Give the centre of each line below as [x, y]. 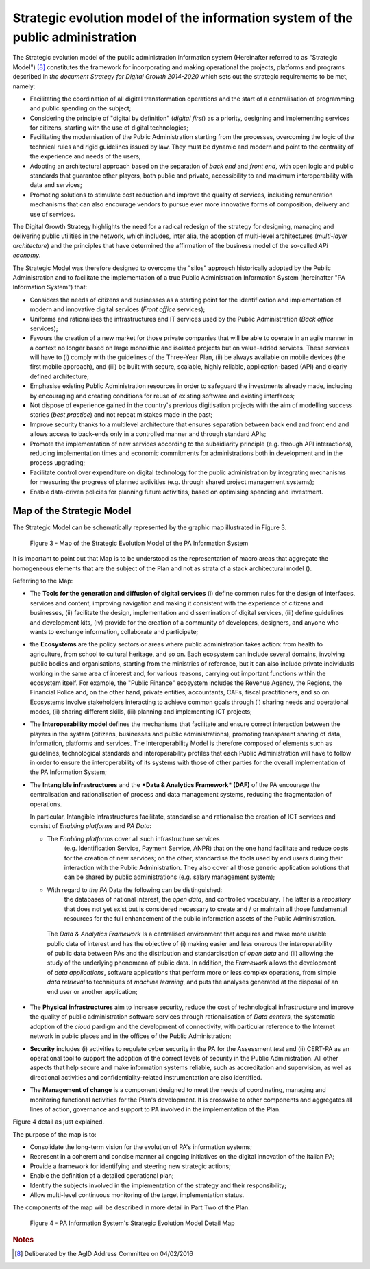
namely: [24, 86]
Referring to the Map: [43, 581]
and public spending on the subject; [81, 108]
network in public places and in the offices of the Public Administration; [131, 1036]
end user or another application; [92, 991]
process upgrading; [58, 463]
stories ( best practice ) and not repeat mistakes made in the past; [121, 415]
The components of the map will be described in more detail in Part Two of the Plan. [131, 1207]
